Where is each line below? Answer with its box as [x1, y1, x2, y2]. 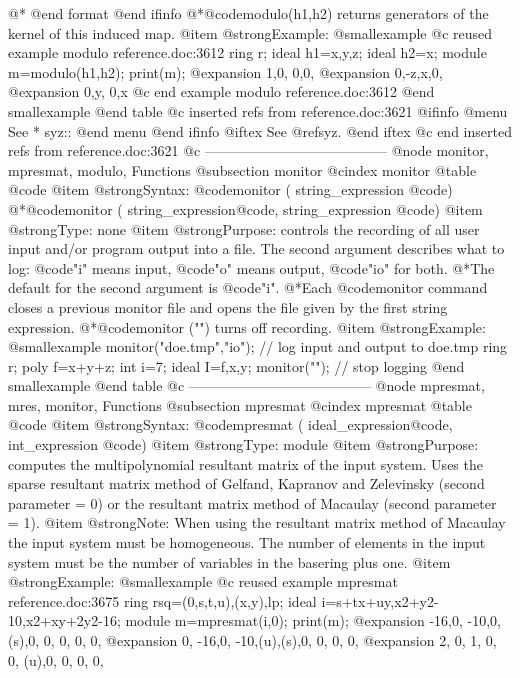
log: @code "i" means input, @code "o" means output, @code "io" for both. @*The [8, 257, 495, 278]
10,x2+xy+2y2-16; [8, 610, 121, 631]
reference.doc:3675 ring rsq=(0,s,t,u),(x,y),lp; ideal [8, 590, 317, 611]
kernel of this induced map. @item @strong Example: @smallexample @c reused [8, 22, 493, 43]
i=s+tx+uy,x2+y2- [321, 590, 439, 611]
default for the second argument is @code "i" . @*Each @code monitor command [8, 277, 488, 298]
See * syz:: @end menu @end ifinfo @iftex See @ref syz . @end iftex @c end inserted [8, 120, 512, 141]
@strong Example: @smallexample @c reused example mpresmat [8, 571, 398, 592]
